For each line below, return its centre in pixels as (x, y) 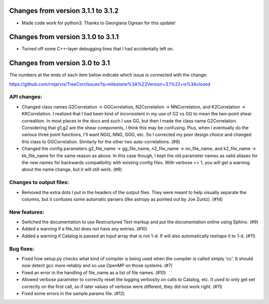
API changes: (26, 97)
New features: (27, 212)
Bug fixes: (22, 249)
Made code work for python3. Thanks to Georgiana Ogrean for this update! (99, 23)
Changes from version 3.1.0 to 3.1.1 (64, 37)
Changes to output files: (39, 183)
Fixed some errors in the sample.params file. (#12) (73, 293)
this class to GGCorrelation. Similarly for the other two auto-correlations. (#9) (101, 141)
